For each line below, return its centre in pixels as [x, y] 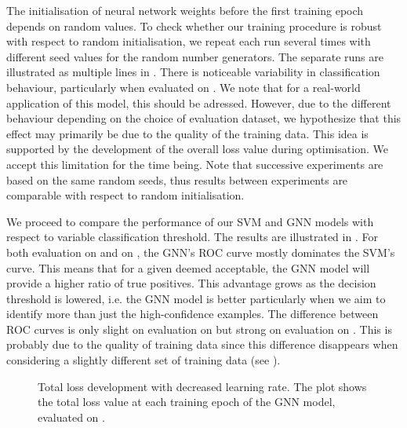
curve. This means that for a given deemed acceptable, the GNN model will [188, 267]
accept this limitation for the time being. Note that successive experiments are [195, 164]
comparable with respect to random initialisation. [125, 195]
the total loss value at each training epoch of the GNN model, [187, 402]
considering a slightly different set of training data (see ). [144, 360]
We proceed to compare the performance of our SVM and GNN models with [190, 221]
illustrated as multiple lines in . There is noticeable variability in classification [193, 72]
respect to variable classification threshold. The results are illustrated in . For [192, 237]
